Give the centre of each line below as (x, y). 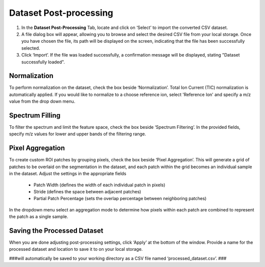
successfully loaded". (43, 62)
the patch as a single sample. (39, 217)
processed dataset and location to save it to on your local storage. (76, 249)
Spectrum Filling (35, 115)
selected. (31, 48)
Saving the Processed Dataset (56, 230)
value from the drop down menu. (42, 101)
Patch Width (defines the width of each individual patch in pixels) (99, 185)
